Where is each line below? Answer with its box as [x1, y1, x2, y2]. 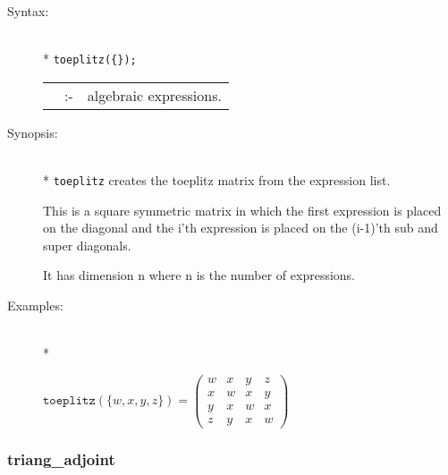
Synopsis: [7, 123, 58, 141]
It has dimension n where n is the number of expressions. [43, 266, 356, 284]
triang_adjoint [7, 447, 115, 470]
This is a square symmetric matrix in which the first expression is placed [43, 200, 442, 219]
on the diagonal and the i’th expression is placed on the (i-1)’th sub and [43, 218, 438, 237]
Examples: [7, 296, 63, 315]
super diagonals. [43, 235, 131, 254]
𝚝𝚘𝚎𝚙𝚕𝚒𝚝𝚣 [43, 394, 96, 408]
